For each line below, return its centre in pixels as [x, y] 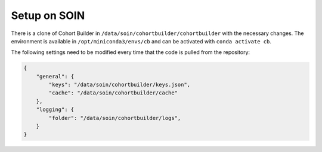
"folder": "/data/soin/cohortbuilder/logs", [115, 118]
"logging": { [55, 110]
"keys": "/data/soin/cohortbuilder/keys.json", [120, 85]
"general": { [55, 76]
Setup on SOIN [48, 15]
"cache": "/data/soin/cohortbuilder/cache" [113, 93]
